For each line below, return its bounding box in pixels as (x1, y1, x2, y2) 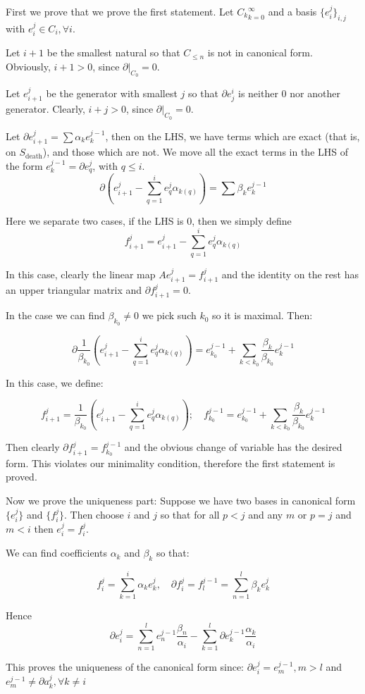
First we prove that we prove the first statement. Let (6, 4, 234, 18)
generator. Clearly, (6, 101, 85, 116)
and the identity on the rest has (221, 266, 359, 281)
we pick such (142, 308, 197, 323)
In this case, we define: (6, 375, 104, 390)
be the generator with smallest (46, 86, 178, 101)
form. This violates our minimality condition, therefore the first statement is (6, 455, 335, 470)
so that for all (160, 507, 220, 521)
